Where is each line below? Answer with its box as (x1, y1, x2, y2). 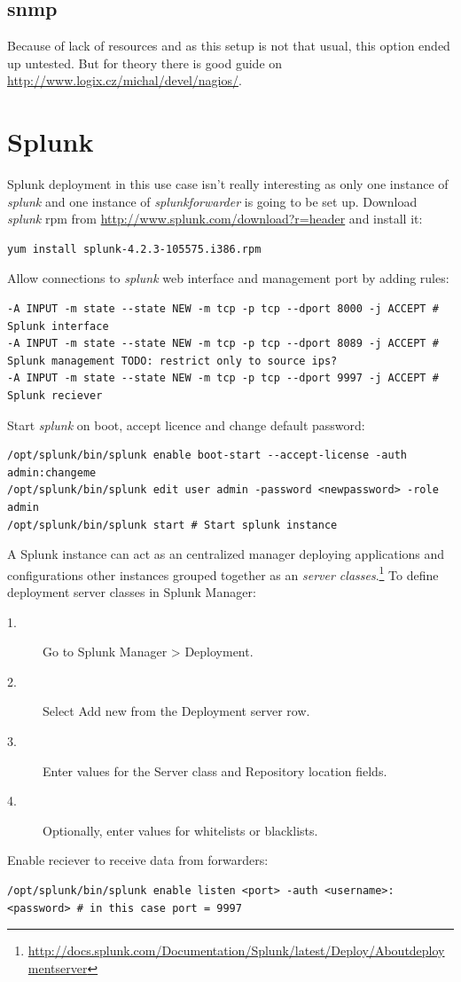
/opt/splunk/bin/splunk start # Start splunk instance (7, 518, 338, 531)
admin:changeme (7, 466, 97, 479)
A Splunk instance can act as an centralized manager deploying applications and (7, 545, 445, 563)
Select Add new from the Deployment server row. (43, 702, 310, 720)
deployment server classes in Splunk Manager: (7, 583, 256, 601)
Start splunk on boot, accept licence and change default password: (7, 415, 365, 434)
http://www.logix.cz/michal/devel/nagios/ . (7, 71, 242, 90)
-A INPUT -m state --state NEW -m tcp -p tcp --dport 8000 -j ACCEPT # (7, 302, 439, 316)
